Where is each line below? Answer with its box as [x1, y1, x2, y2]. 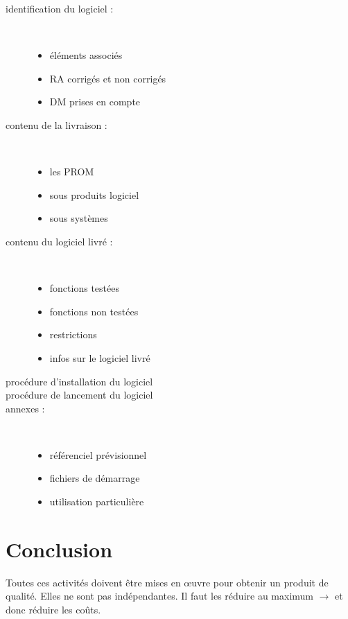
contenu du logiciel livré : [6, 234, 113, 248]
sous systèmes [49, 211, 108, 225]
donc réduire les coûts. [6, 602, 101, 616]
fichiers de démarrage [49, 471, 140, 485]
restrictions [49, 327, 97, 342]
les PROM [49, 164, 94, 179]
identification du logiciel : [6, 1, 114, 15]
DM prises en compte [49, 94, 141, 109]
